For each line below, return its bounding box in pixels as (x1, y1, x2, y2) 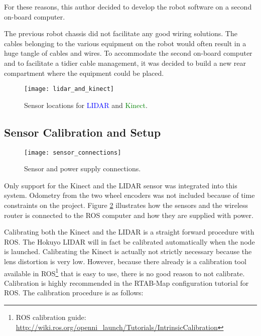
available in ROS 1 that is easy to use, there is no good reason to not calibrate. (4, 266, 245, 278)
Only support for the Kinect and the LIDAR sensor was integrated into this (4, 180, 237, 190)
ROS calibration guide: (16, 312, 86, 322)
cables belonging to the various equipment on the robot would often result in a (4, 38, 246, 48)
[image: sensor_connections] (24, 149, 121, 156)
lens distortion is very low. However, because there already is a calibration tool (4, 256, 246, 267)
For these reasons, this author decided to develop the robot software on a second (4, 2, 252, 12)
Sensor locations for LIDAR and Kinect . (24, 99, 148, 110)
